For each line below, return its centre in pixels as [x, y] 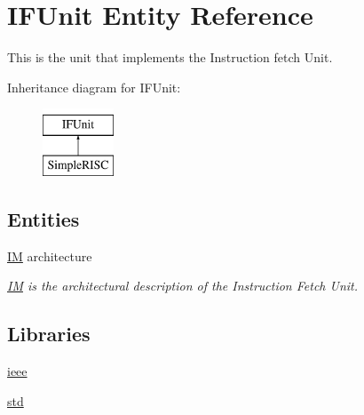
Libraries [49, 334]
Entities [44, 218]
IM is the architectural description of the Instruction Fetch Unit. [183, 286]
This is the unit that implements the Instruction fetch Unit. [170, 57]
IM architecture [50, 255]
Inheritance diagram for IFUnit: [94, 87]
